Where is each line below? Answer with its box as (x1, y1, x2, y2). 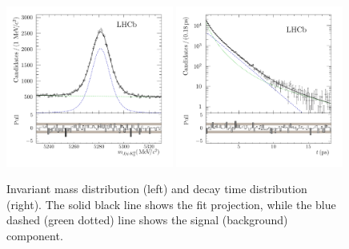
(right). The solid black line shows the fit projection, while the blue (6, 196, 336, 212)
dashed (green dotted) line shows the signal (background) (6, 211, 288, 228)
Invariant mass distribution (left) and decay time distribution (6, 180, 307, 197)
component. (6, 227, 63, 244)
